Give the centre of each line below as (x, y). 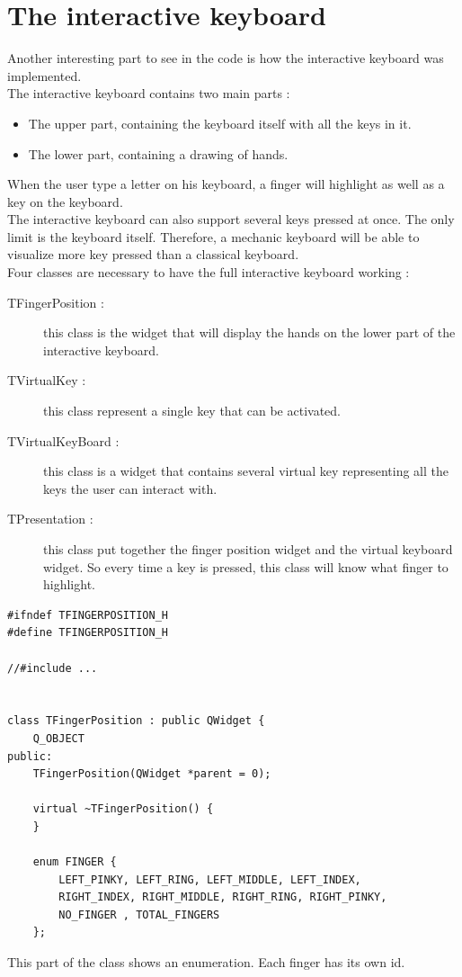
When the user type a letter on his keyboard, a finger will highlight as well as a (226, 184)
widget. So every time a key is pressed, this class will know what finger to (246, 566)
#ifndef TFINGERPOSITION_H (88, 615)
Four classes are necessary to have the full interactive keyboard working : (209, 272)
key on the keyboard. (65, 201)
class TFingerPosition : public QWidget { (136, 721)
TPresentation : (50, 519)
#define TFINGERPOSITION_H (88, 633)
